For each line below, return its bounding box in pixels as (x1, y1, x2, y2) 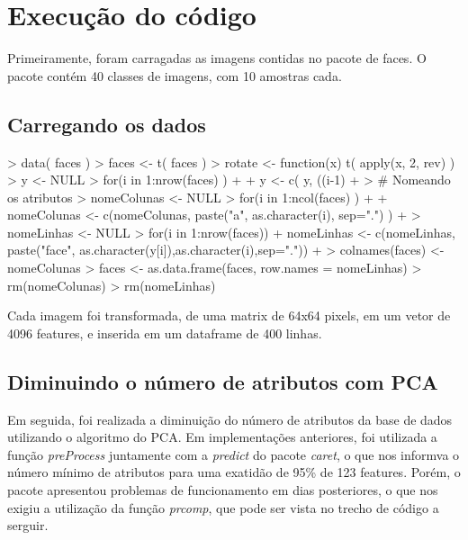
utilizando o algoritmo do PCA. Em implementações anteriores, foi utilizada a (7, 427, 437, 446)
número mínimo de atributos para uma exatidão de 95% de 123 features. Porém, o (7, 463, 461, 481)
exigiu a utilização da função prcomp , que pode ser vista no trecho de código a (7, 498, 439, 517)
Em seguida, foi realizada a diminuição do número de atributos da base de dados (7, 409, 453, 428)
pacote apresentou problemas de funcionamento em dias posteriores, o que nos (7, 481, 438, 499)
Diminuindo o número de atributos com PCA (7, 367, 438, 395)
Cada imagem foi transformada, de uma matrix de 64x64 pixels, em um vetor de (7, 306, 451, 325)
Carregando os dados (7, 110, 206, 138)
